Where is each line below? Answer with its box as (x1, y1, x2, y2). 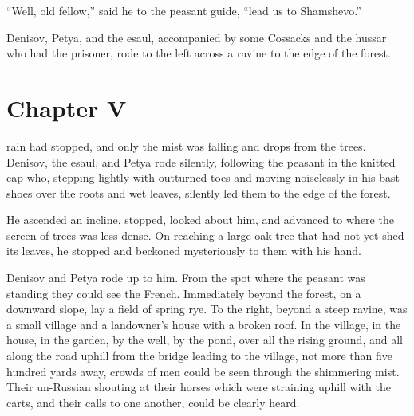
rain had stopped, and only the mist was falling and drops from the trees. (6, 137, 366, 154)
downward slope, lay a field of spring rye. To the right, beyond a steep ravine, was (6, 300, 408, 317)
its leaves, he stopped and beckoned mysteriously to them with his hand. (6, 242, 361, 259)
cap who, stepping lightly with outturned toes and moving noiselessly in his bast (6, 169, 400, 186)
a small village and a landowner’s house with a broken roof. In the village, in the (6, 316, 401, 332)
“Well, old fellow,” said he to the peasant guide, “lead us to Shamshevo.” (6, 2, 361, 18)
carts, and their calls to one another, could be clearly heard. (6, 394, 300, 410)
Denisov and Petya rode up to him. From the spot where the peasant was (6, 269, 365, 286)
